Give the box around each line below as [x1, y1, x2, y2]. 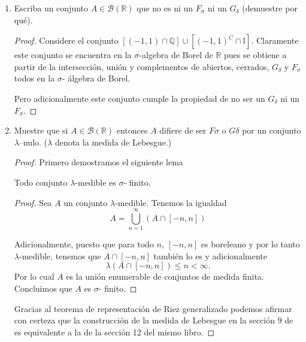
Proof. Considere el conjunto [14, 34, 119, 47]
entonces [116, 124, 148, 137]
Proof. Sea [14, 196, 52, 208]
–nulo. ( [19, 135, 48, 148]
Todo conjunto [14, 175, 68, 188]
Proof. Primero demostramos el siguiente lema [14, 156, 183, 168]
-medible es [75, 175, 116, 188]
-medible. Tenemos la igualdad [115, 196, 227, 208]
